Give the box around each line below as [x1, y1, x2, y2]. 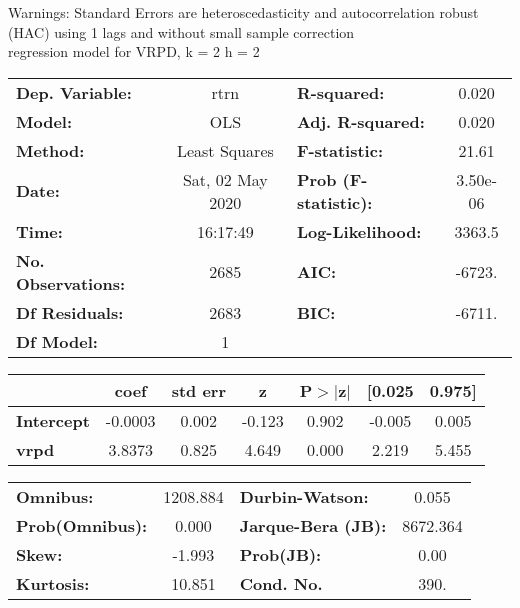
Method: [16, 138, 85, 162]
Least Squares [176, 138, 274, 162]
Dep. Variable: [16, 80, 132, 104]
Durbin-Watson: [239, 484, 369, 508]
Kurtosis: [16, 571, 90, 595]
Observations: [16, 271, 126, 295]
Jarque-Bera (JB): [239, 513, 387, 537]
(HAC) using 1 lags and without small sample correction [8, 21, 355, 42]
